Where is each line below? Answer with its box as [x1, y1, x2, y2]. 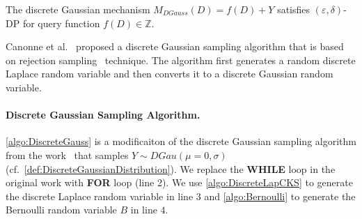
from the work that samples [6, 147, 129, 162]
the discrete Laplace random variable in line [6, 188, 194, 203]
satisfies [277, 2, 310, 16]
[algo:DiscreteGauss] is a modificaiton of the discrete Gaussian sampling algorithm [6, 134, 356, 149]
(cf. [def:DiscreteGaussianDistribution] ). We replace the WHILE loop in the [6, 161, 336, 176]
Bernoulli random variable [6, 202, 117, 217]
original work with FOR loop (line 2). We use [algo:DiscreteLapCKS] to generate [6, 175, 353, 190]
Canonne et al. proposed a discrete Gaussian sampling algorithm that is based [6, 39, 344, 54]
